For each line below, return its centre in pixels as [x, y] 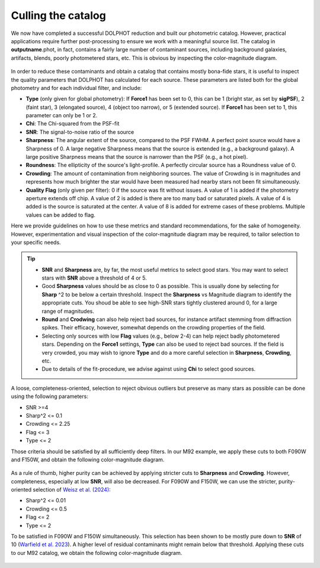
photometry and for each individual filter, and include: [76, 88]
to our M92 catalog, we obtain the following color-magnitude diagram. [97, 553]
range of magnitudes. [68, 311]
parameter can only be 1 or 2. [62, 115]
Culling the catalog [58, 15]
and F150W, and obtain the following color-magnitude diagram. [88, 460]
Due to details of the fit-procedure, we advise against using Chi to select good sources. [149, 369]
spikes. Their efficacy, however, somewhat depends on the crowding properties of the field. [154, 328]
